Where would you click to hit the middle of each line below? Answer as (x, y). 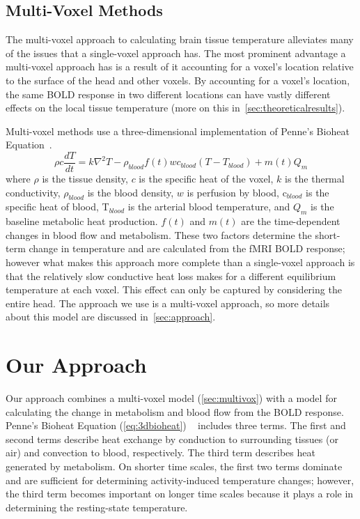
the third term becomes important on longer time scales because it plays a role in (180, 494)
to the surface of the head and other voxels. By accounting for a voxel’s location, (178, 80)
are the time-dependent (291, 221)
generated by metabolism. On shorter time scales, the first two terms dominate (174, 466)
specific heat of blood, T (57, 207)
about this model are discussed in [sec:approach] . (111, 317)
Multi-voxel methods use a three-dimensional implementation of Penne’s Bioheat (178, 131)
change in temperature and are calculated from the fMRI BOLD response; (187, 248)
